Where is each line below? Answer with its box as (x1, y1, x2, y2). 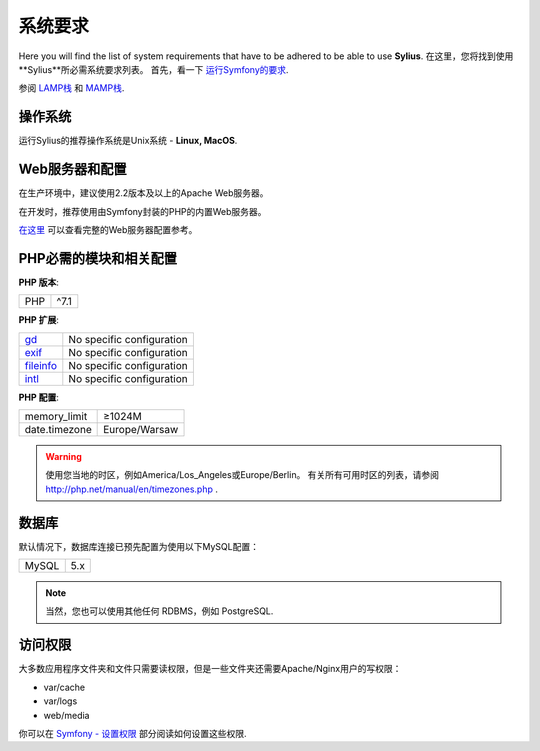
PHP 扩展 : (18, 314, 59, 326)
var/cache (43, 681, 85, 693)
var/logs (43, 695, 78, 707)
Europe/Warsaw (103, 423, 179, 436)
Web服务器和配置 (18, 161, 127, 178)
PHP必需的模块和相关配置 (18, 250, 177, 267)
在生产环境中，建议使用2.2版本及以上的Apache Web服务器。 (18, 187, 269, 199)
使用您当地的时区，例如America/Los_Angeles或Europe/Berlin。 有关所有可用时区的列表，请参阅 (45, 469, 440, 481)
